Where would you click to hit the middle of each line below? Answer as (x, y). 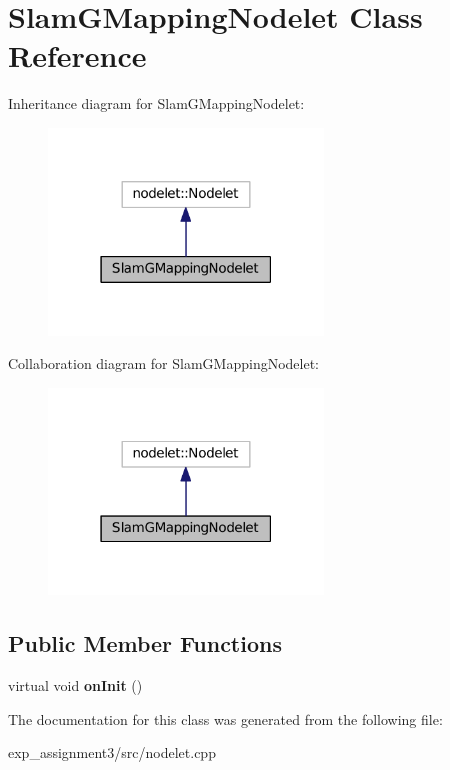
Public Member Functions (145, 643)
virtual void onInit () (75, 685)
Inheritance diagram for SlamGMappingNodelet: (156, 103)
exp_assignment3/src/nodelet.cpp (112, 752)
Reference (77, 55)
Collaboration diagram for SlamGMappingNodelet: (164, 363)
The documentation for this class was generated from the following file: (225, 718)
